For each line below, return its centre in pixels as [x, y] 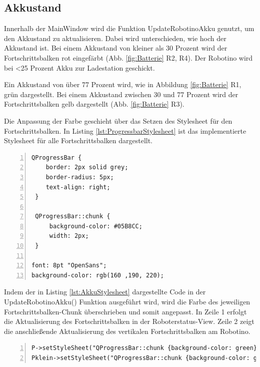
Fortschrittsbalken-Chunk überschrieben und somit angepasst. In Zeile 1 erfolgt [125, 311]
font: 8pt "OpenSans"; [69, 266]
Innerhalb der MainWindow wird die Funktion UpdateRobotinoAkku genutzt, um [129, 28]
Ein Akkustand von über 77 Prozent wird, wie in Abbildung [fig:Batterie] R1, [123, 84]
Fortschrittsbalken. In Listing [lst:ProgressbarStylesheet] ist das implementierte [125, 130]
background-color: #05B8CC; [96, 226]
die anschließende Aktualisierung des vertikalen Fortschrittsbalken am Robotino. [127, 331]
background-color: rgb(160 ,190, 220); [98, 275]
